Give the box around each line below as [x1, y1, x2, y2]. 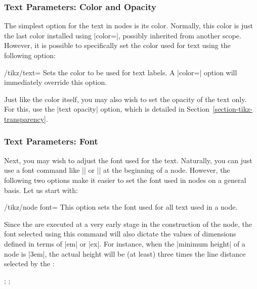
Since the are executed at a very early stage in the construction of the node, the [4, 218, 252, 229]
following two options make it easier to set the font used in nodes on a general [4, 174, 246, 185]
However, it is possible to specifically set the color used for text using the [4, 40, 231, 51]
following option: [4, 50, 56, 60]
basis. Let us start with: [4, 184, 78, 195]
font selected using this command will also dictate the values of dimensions [4, 228, 236, 239]
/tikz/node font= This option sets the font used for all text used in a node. [4, 202, 238, 212]
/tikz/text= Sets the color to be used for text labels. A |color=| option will [4, 67, 237, 77]
